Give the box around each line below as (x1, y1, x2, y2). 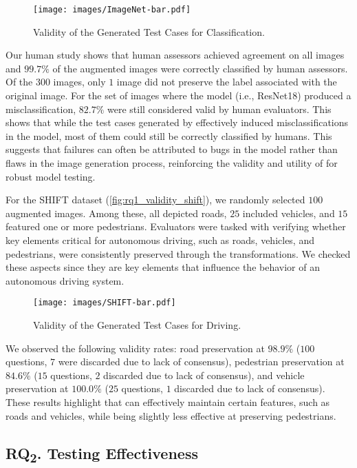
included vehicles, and (242, 205, 335, 220)
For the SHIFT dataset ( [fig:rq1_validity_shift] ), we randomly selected (6, 192, 305, 207)
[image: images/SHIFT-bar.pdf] (33, 298, 176, 308)
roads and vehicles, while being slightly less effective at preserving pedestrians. (6, 408, 336, 423)
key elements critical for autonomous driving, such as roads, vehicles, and (6, 232, 314, 247)
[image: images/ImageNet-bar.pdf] (33, 5, 191, 14)
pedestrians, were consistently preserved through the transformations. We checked (6, 246, 351, 261)
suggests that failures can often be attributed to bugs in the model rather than (6, 142, 338, 156)
